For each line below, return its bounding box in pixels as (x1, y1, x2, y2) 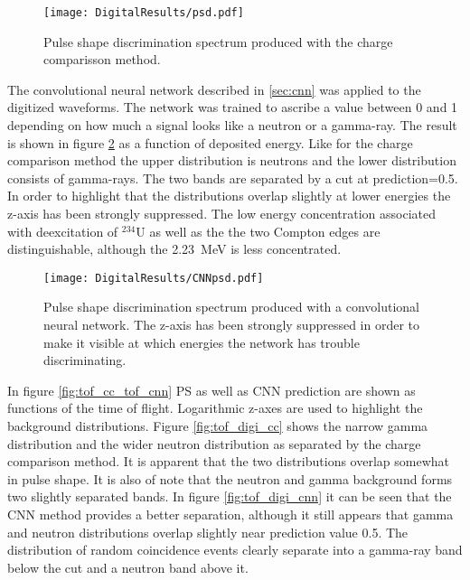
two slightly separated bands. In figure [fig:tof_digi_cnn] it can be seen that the (7, 487, 452, 506)
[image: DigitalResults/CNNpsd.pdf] (43, 271, 264, 285)
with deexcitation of (7, 221, 118, 240)
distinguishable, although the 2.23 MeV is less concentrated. (7, 239, 342, 258)
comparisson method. (43, 50, 161, 69)
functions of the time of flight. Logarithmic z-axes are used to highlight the (7, 398, 423, 417)
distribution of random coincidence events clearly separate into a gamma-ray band (7, 540, 463, 559)
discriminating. (43, 351, 127, 370)
